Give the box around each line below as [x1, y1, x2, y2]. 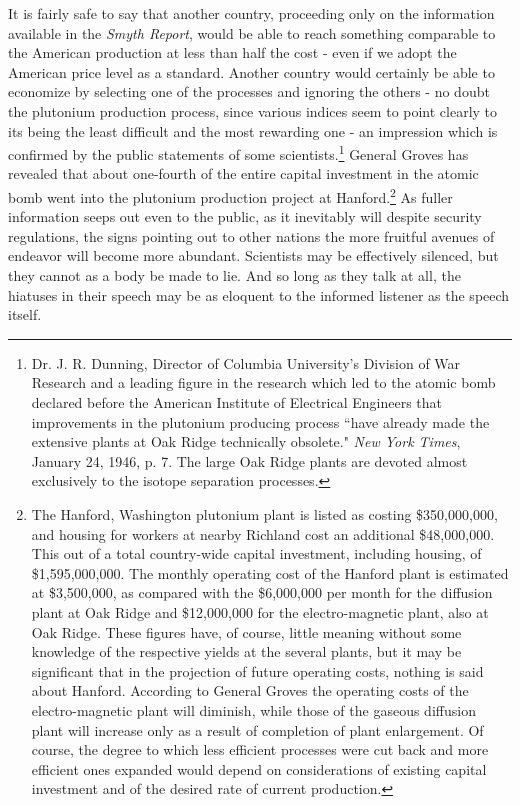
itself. [8, 304, 42, 325]
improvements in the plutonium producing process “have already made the [31, 411, 490, 432]
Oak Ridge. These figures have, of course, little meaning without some [31, 621, 462, 642]
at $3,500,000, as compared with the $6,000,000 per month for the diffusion [31, 582, 493, 603]
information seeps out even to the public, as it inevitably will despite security [8, 206, 482, 227]
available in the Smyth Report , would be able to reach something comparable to [8, 22, 496, 43]
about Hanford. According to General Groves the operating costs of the [31, 680, 469, 701]
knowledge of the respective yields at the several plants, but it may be [31, 641, 462, 662]
